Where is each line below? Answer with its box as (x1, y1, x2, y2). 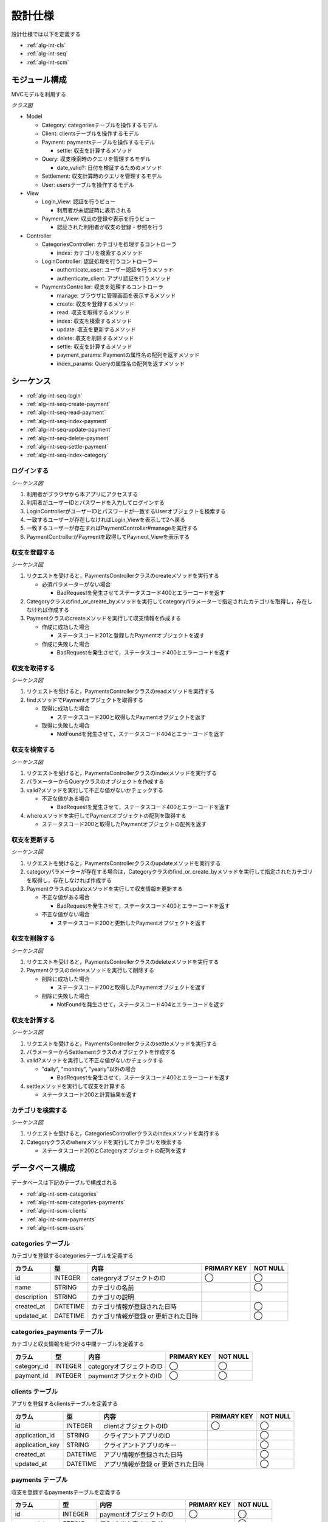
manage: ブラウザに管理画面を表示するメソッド (56, 292, 176, 299)
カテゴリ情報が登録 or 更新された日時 (91, 1312, 199, 1320)
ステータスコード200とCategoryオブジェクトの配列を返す (41, 1147, 187, 1154)
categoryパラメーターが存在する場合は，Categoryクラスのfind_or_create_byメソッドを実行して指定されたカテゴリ (26, 868, 313, 875)
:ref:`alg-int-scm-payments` (26, 1215, 97, 1223)
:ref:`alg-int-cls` (26, 41, 66, 49)
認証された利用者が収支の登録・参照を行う (56, 223, 163, 231)
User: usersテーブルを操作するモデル (41, 181, 134, 188)
